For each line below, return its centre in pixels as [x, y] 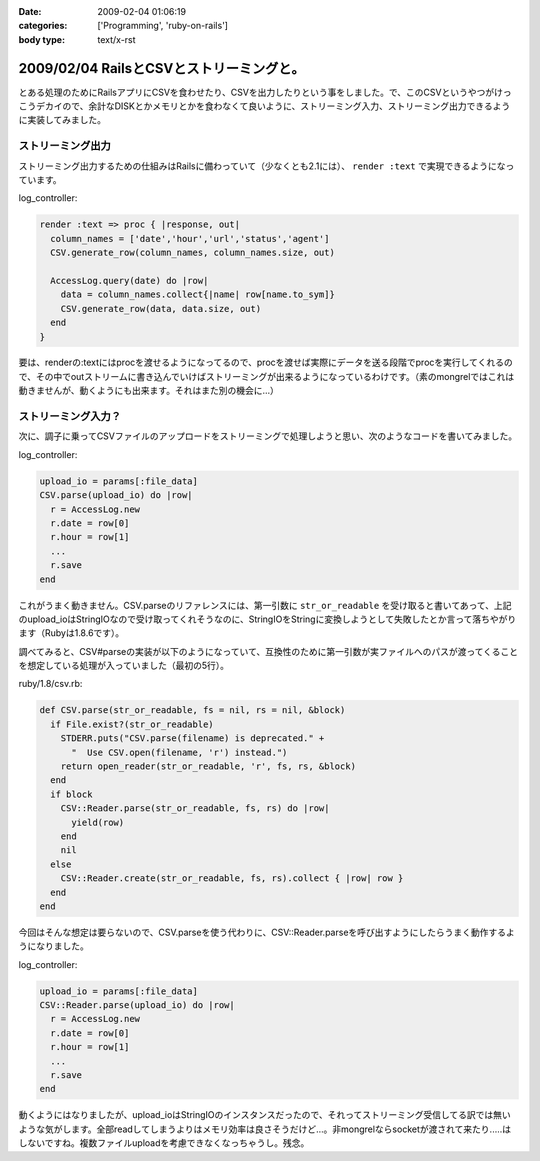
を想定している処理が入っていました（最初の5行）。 [124, 666]
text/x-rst [116, 39]
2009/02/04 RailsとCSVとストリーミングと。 [161, 68]
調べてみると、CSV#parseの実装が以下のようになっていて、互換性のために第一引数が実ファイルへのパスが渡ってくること [268, 651]
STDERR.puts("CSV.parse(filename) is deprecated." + [192, 738]
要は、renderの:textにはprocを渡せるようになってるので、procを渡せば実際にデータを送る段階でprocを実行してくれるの [266, 362]
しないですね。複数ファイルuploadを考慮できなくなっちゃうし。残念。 [164, 1143]
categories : [43, 26]
